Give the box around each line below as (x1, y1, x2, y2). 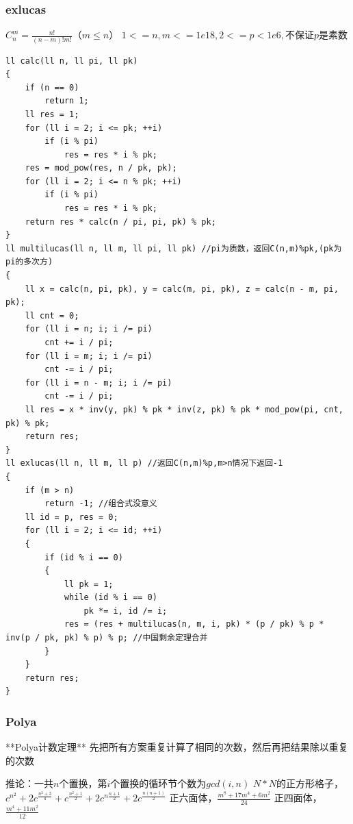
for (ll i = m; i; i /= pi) (25, 351, 153, 361)
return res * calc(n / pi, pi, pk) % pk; (25, 216, 216, 227)
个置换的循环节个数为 (110, 776, 207, 790)
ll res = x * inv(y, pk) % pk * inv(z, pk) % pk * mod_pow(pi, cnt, (25, 404, 343, 414)
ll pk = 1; (64, 579, 114, 589)
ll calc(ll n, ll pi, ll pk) (5, 55, 138, 66)
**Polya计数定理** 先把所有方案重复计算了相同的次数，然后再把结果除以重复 (5, 740, 348, 754)
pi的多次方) (5, 257, 53, 267)
